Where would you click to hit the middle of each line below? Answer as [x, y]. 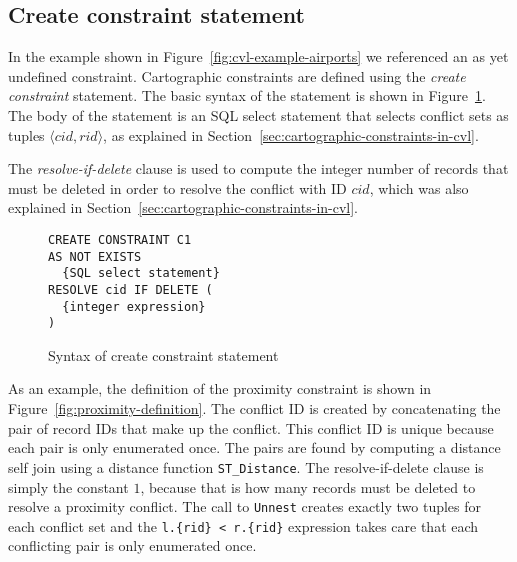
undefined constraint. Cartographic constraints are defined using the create [237, 75]
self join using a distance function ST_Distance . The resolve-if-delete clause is [246, 466]
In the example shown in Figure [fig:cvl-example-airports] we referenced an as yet [258, 56]
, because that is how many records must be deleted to [308, 486]
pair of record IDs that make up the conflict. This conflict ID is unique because [251, 427]
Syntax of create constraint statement [163, 354]
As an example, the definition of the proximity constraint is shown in [220, 388]
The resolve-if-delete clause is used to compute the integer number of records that [258, 168]
